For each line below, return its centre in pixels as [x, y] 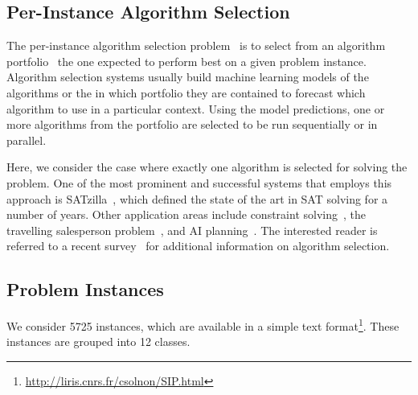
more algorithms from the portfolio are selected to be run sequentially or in [192, 124]
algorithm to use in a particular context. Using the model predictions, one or [196, 108]
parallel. [27, 140]
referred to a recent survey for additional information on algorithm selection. [198, 246]
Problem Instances [85, 289]
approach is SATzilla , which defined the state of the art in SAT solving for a [197, 198]
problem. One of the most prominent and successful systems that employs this [199, 182]
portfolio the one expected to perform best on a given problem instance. [186, 61]
